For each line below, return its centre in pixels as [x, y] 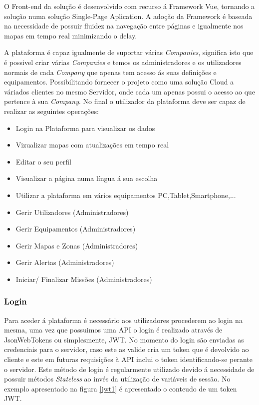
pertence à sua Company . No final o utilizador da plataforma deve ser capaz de [125, 101]
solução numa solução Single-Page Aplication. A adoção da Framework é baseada [128, 16]
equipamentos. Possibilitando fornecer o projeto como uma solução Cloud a [119, 82]
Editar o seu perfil [43, 161]
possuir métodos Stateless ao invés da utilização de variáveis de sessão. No [117, 379]
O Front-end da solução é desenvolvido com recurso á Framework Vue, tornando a [129, 6]
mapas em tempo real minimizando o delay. [71, 35]
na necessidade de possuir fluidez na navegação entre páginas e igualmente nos [124, 26]
